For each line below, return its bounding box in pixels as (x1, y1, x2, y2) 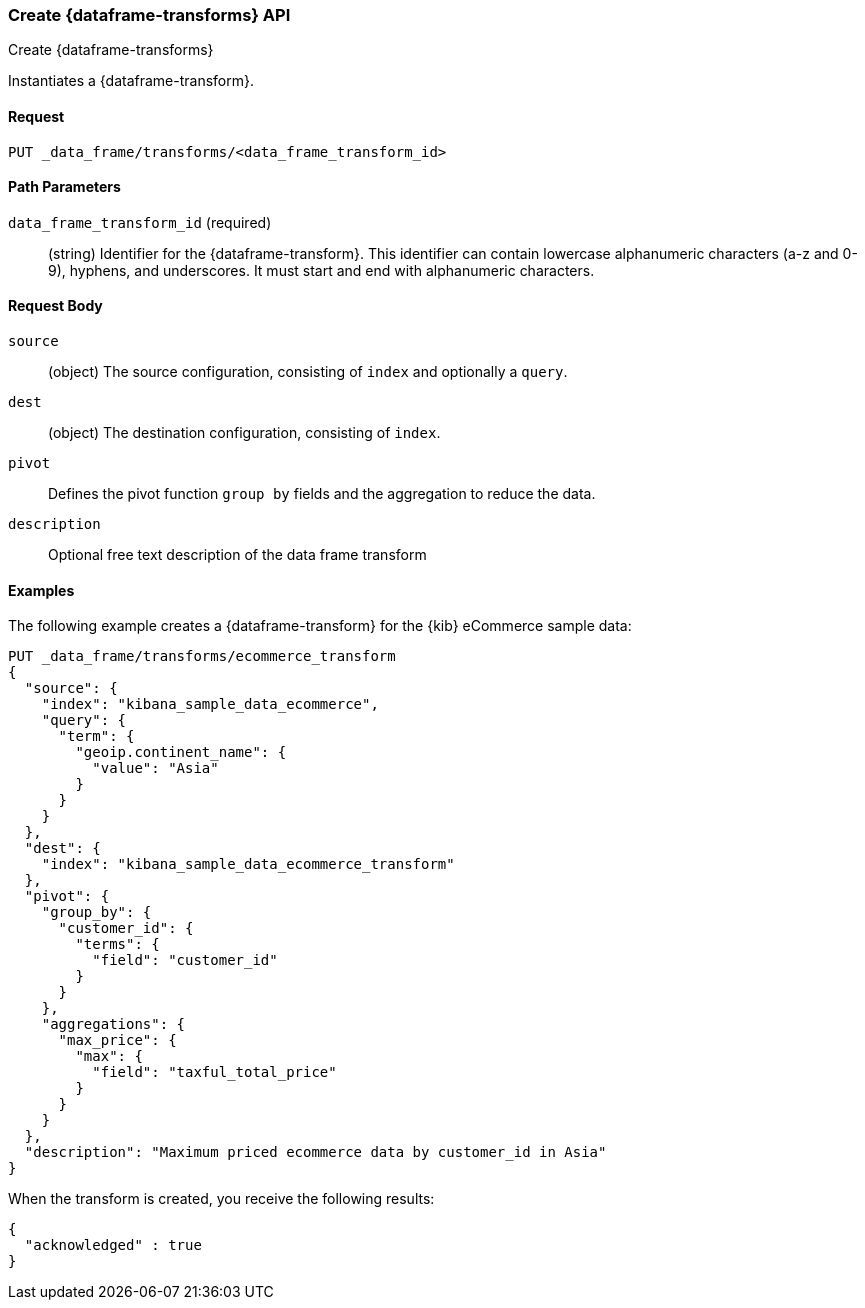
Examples (8, 581, 75, 599)
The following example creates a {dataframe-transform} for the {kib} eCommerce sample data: (8, 617, 632, 635)
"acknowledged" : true (24, 1237, 202, 1254)
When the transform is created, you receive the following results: (8, 1190, 435, 1208)
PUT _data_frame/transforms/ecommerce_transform (8, 648, 396, 665)
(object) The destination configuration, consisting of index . (48, 424, 441, 442)
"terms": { (75, 936, 160, 953)
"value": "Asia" (92, 760, 219, 777)
